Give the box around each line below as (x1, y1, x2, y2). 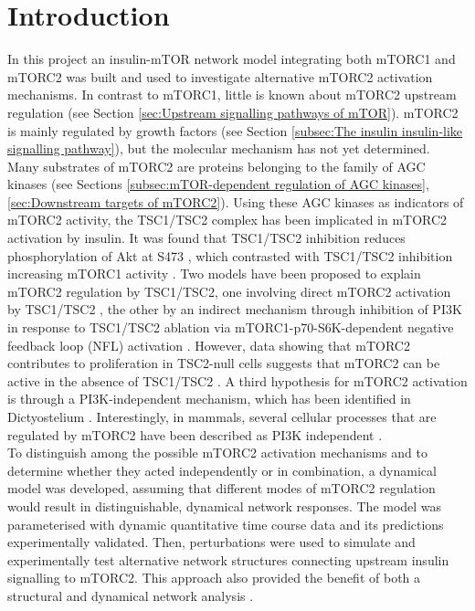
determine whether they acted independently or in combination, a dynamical (7, 460, 437, 479)
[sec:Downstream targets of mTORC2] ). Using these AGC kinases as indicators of (7, 192, 464, 211)
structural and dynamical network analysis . (7, 585, 254, 605)
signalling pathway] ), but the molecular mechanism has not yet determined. (7, 139, 430, 158)
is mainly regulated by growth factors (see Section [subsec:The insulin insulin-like (7, 121, 463, 140)
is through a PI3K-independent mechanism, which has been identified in (7, 389, 411, 408)
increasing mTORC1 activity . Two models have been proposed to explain (7, 264, 421, 283)
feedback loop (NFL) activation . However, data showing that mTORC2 (7, 335, 410, 354)
